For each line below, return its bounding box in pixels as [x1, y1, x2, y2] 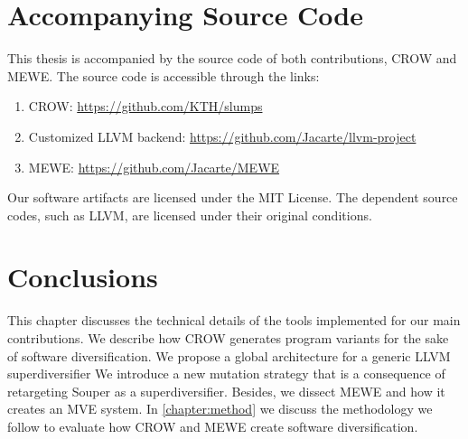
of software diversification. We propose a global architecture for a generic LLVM [7, 346, 451, 365]
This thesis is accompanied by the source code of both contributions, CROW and [7, 49, 457, 68]
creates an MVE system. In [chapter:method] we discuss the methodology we [7, 399, 433, 418]
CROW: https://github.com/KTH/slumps [28, 97, 263, 116]
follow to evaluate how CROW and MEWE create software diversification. [7, 416, 418, 435]
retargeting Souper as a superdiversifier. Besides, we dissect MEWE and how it [7, 381, 445, 400]
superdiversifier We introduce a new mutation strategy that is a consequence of [7, 364, 445, 383]
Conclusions [7, 258, 158, 295]
